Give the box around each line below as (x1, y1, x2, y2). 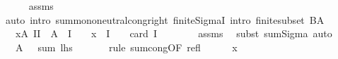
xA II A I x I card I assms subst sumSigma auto (15, 26, 332, 41)
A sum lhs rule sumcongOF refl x (15, 39, 238, 54)
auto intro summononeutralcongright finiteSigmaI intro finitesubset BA (5, 12, 325, 27)
